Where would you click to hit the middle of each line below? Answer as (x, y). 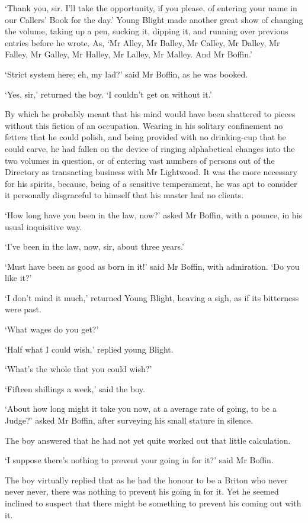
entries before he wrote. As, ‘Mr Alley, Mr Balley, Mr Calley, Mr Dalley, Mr (142, 42)
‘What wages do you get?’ (52, 329)
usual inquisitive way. (44, 226)
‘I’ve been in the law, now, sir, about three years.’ (94, 246)
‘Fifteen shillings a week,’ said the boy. (75, 388)
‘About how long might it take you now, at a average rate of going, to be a (141, 409)
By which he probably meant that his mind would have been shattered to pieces (150, 114)
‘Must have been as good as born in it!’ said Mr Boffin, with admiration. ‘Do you (152, 266)
